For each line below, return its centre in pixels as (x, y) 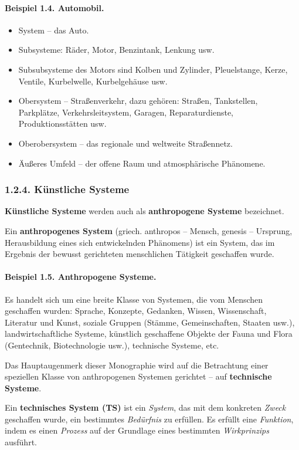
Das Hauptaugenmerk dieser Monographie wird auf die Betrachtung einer (137, 365)
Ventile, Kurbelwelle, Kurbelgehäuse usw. (93, 81)
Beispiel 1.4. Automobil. (55, 7)
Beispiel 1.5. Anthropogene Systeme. (81, 277)
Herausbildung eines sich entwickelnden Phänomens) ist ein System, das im (140, 242)
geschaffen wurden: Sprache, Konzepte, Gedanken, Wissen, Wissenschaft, (136, 311)
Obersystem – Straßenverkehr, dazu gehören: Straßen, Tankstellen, (138, 101)
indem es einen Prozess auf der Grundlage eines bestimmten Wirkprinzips (137, 430)
